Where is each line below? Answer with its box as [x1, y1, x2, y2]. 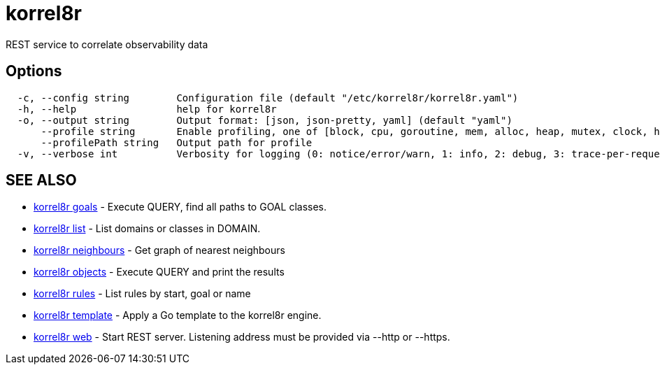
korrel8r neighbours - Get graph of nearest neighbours [34, 244, 285, 257]
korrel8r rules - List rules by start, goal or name [34, 287, 251, 300]
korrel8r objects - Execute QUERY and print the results [34, 266, 285, 278]
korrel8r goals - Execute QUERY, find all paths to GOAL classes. [34, 201, 327, 213]
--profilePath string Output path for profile [41, 136, 313, 148]
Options [6, 62, 62, 80]
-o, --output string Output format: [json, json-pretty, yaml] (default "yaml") [17, 114, 512, 126]
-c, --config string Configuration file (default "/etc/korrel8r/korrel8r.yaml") [17, 92, 519, 104]
